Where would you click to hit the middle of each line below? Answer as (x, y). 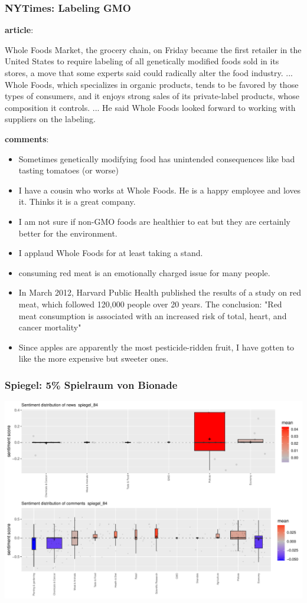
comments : (27, 138)
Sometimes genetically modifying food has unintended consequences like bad (157, 158)
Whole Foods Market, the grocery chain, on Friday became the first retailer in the (153, 49)
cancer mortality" (50, 327)
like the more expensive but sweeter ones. (94, 358)
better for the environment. (68, 233)
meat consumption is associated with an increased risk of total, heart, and (153, 315)
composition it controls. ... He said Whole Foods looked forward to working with (150, 107)
